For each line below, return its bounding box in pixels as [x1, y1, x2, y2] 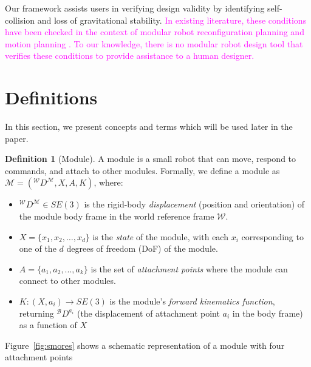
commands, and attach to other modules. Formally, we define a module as [5, 164, 280, 177]
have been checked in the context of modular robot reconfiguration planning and [5, 25, 304, 38]
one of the [19, 242, 56, 255]
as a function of [19, 318, 77, 331]
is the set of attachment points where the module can [91, 262, 288, 275]
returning [19, 306, 54, 319]
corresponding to [241, 230, 304, 243]
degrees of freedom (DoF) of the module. [66, 242, 218, 255]
